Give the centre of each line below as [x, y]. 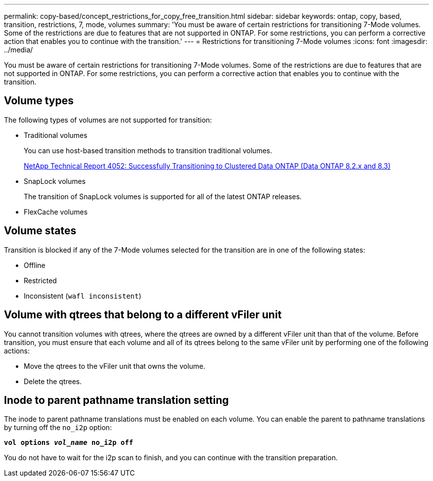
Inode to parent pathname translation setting [116, 400]
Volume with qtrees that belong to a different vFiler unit [143, 315]
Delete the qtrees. [53, 381]
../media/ [19, 50]
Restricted [40, 280]
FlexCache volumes [56, 212]
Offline [35, 265]
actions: [17, 350]
